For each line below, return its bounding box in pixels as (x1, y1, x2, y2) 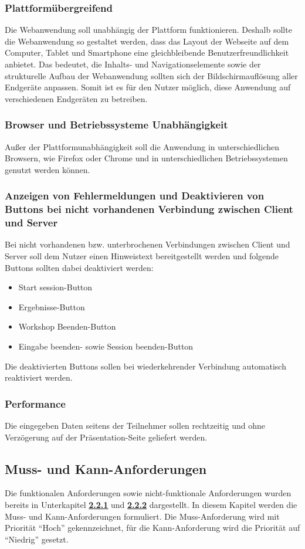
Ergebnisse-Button (18, 300, 85, 313)
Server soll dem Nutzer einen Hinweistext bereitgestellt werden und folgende (5, 250, 279, 262)
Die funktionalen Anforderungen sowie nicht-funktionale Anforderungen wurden (5, 487, 292, 499)
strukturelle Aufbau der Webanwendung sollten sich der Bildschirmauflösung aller (5, 69, 298, 82)
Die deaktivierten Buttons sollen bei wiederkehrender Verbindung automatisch (5, 360, 286, 372)
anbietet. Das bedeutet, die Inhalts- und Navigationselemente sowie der (5, 58, 261, 70)
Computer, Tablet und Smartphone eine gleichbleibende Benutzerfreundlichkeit (5, 46, 289, 59)
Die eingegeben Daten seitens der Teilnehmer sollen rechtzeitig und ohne (5, 419, 266, 431)
